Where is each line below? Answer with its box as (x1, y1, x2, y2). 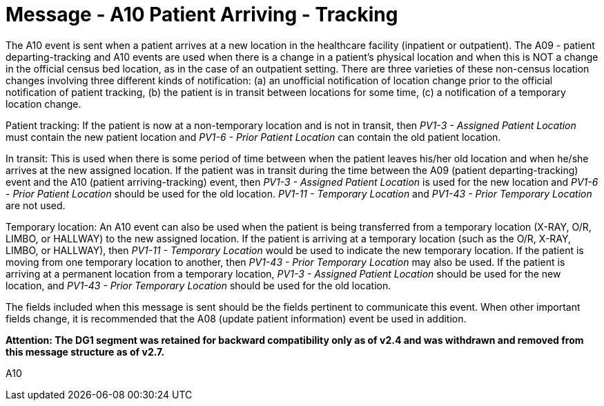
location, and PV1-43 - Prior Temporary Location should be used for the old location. (6, 279, 391, 291)
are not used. (6, 199, 66, 211)
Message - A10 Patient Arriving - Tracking (6, 3, 398, 26)
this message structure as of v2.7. (6, 345, 165, 358)
